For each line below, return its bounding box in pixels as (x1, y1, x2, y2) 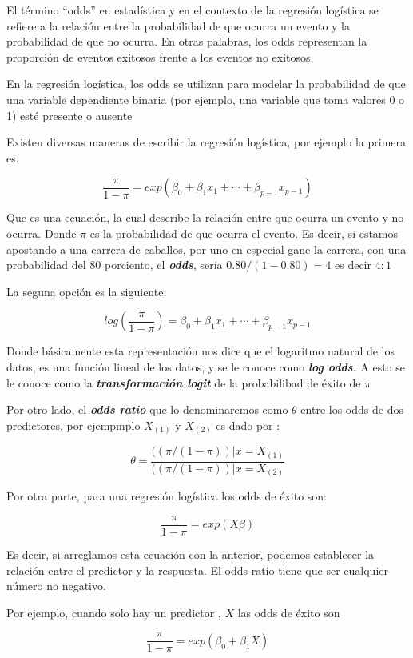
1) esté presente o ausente (6, 106, 133, 123)
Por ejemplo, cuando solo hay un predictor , (6, 604, 221, 620)
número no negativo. (6, 577, 106, 594)
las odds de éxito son (237, 604, 340, 620)
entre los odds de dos (300, 401, 403, 418)
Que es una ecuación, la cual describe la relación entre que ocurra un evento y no (6, 209, 404, 226)
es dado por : (216, 416, 280, 433)
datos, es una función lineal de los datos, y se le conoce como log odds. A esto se (6, 358, 406, 375)
